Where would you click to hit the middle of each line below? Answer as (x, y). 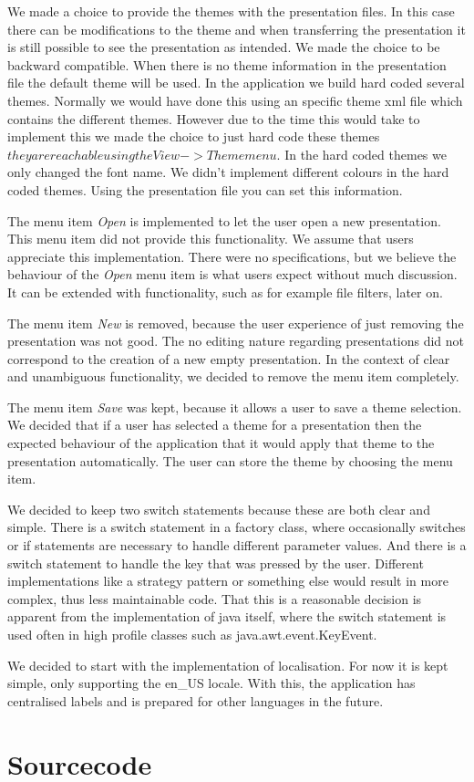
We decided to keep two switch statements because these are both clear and (219, 509)
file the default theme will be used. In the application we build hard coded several (236, 83)
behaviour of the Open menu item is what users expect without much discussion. (232, 274)
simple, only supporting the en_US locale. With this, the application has (211, 683)
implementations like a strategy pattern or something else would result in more (228, 581)
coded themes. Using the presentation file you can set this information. (205, 189)
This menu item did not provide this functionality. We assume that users (211, 239)
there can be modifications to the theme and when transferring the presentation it (237, 29)
